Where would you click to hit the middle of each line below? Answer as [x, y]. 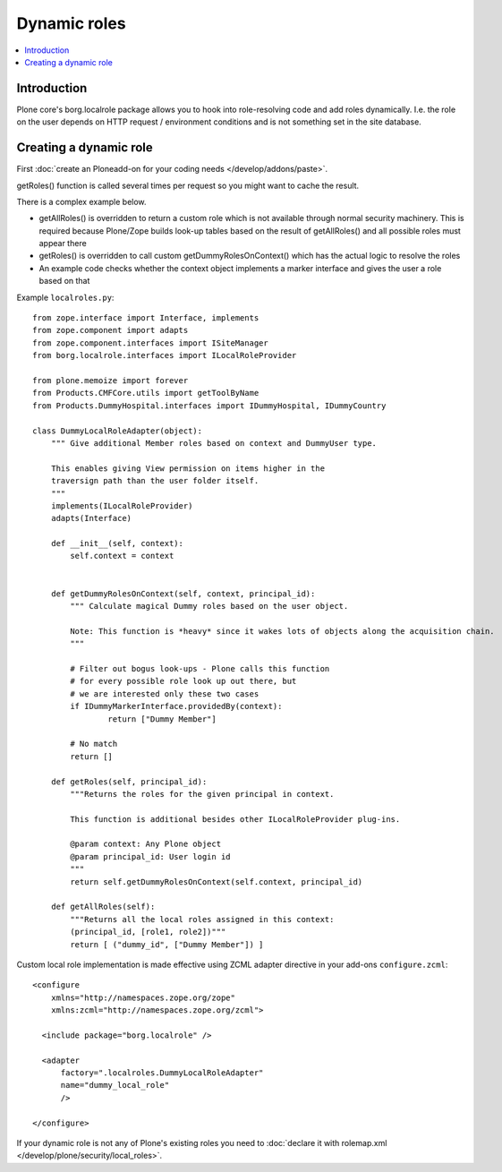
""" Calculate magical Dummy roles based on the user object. [209, 606]
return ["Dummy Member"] [162, 719]
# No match [94, 744]
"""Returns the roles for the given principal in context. [202, 794]
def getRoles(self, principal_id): [129, 782]
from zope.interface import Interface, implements [146, 318]
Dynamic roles [71, 23]
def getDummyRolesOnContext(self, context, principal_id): [183, 594]
